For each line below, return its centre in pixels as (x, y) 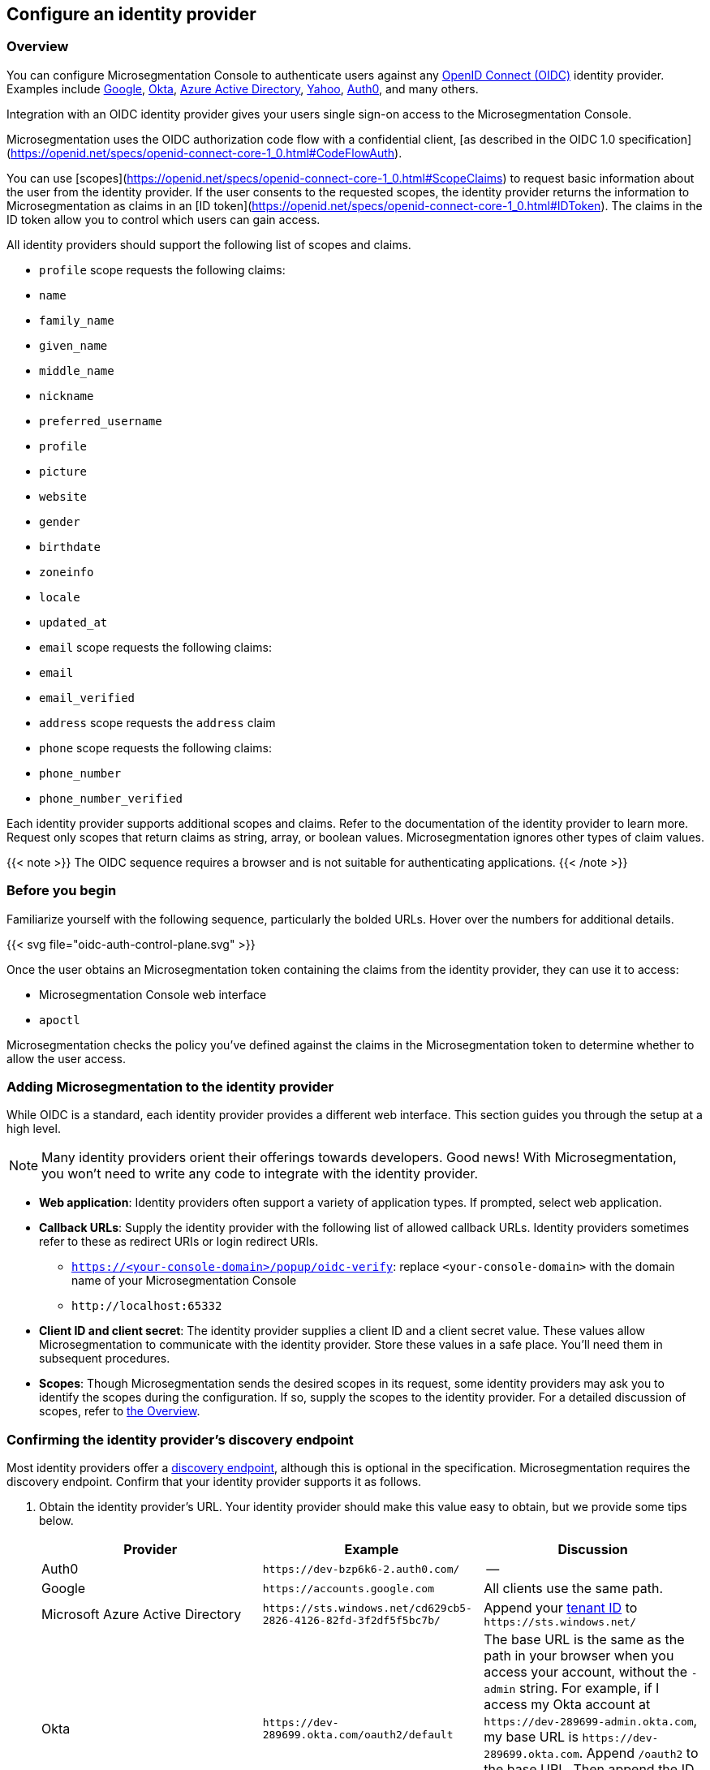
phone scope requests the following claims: (155, 747)
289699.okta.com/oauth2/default (358, 1735)
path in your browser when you (579, 1656)
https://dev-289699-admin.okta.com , (591, 1721)
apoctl (60, 1020)
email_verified (87, 698)
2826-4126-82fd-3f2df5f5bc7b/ (351, 1620)
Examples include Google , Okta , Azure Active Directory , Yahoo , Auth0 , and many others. (243, 88)
